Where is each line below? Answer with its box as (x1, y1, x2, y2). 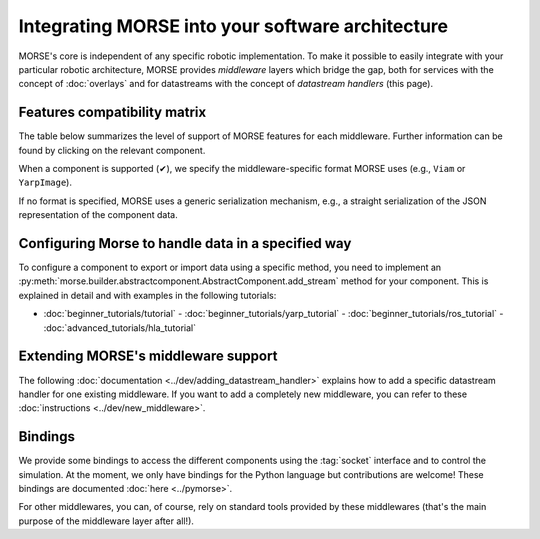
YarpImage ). (18, 176, 72, 189)
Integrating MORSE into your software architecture (18, 15, 449, 37)
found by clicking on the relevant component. (18, 144, 206, 156)
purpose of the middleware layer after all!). (18, 515, 195, 527)
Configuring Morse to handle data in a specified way (18, 235, 352, 252)
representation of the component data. (18, 209, 179, 221)
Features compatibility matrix (18, 104, 207, 121)
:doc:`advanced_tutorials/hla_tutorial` (43, 321, 197, 334)
